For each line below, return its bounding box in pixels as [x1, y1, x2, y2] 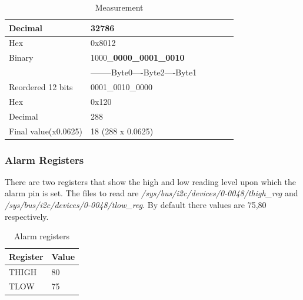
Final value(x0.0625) [9, 124, 83, 137]
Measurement [95, 1, 144, 13]
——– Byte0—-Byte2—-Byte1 [91, 66, 197, 78]
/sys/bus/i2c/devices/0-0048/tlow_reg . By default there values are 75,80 [5, 199, 267, 210]
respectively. [5, 210, 49, 222]
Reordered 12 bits [9, 80, 73, 93]
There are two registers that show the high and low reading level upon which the [5, 175, 297, 187]
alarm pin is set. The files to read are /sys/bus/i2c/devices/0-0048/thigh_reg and [5, 187, 298, 199]
